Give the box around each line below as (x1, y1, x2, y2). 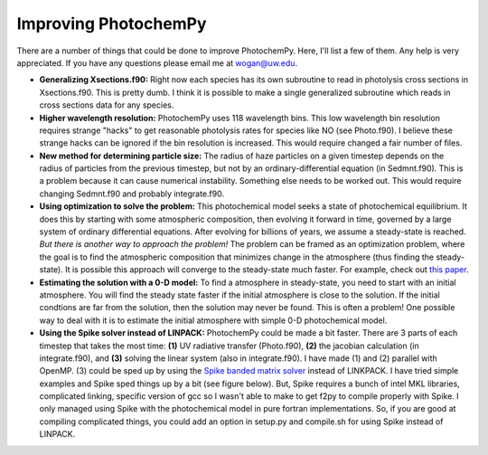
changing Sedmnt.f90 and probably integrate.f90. (39, 188, 225, 199)
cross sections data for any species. (39, 100, 174, 110)
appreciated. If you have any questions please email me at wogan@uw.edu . (16, 57, 298, 68)
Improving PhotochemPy (16, 14, 207, 33)
